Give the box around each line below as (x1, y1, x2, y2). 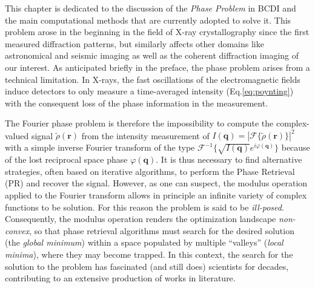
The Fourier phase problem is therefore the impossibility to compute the (5, 117, 274, 129)
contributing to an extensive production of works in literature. (5, 272, 236, 284)
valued (5, 129, 29, 142)
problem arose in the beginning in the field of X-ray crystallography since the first (5, 25, 310, 38)
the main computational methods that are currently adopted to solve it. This (5, 13, 291, 26)
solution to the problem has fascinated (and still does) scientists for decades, (5, 260, 289, 272)
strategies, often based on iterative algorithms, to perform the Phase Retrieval (5, 165, 295, 177)
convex (5, 224, 30, 237)
